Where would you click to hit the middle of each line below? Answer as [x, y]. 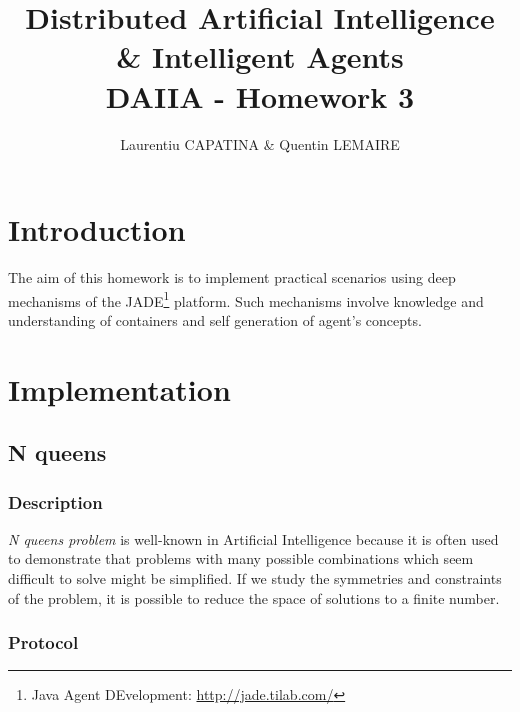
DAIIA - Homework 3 [260, 95]
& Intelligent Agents [260, 56]
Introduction [97, 229]
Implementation [119, 388]
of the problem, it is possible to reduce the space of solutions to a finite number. [254, 597]
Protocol [43, 642]
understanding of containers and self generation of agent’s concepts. [215, 319]
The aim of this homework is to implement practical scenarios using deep [232, 277]
